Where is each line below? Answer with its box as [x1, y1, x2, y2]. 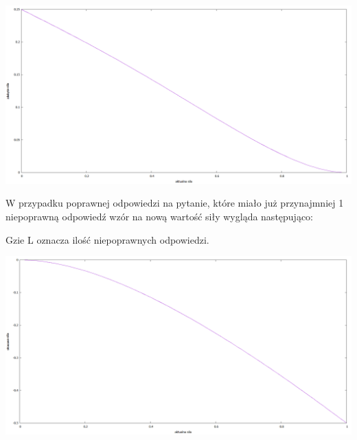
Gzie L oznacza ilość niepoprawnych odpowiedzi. [5, 232, 209, 246]
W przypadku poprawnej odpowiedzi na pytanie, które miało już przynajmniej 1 [5, 196, 344, 210]
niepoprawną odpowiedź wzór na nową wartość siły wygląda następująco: [5, 209, 313, 224]
